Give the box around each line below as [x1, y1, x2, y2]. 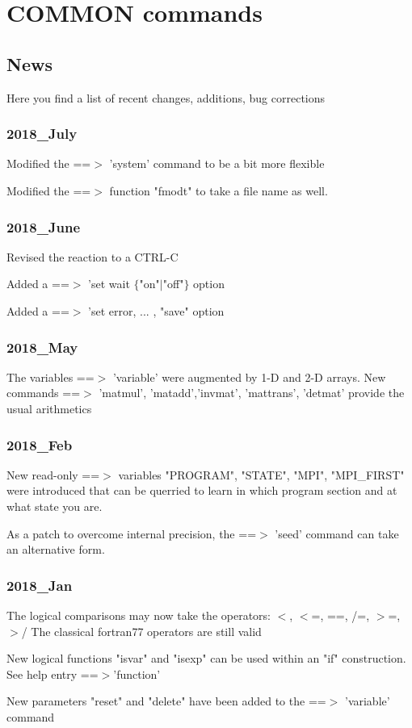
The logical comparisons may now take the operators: [6, 606, 271, 623]
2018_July [6, 123, 78, 144]
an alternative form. [6, 541, 105, 558]
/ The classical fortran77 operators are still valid [21, 622, 262, 639]
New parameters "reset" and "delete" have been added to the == [6, 692, 326, 709]
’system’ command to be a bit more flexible [109, 155, 325, 172]
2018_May [6, 337, 78, 357]
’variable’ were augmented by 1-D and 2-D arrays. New [112, 368, 386, 385]
